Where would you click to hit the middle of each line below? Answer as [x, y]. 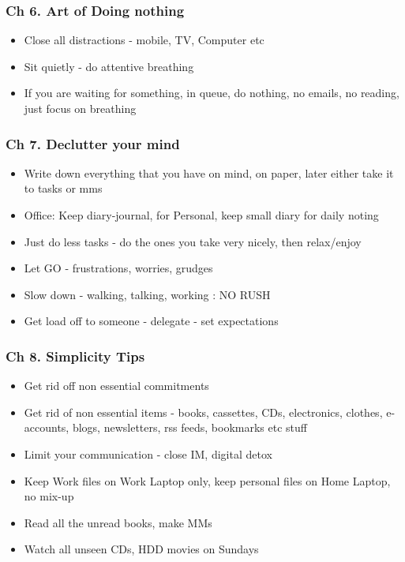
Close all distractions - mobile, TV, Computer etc [144, 40]
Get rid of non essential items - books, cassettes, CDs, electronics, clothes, [203, 412]
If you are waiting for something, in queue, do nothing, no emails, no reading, [212, 93]
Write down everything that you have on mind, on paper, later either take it [209, 172]
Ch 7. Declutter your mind [93, 143]
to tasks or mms [63, 188]
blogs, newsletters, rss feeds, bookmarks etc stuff [189, 427]
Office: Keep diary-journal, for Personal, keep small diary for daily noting [201, 215]
